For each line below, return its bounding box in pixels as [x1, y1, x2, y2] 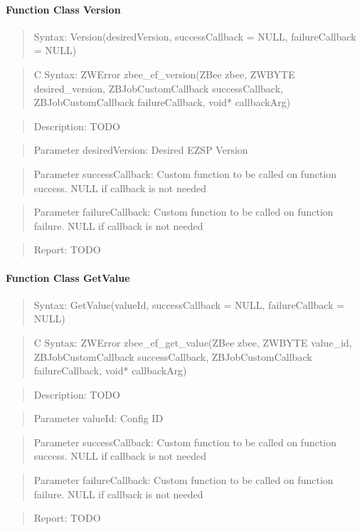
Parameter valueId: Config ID [33, 411, 164, 426]
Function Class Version [6, 1, 121, 16]
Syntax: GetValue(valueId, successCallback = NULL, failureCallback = [33, 297, 345, 312]
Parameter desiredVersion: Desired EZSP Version [33, 142, 248, 157]
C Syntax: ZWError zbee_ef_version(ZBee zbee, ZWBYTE [33, 66, 295, 81]
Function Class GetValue [6, 270, 130, 285]
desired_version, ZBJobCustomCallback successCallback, [33, 80, 283, 95]
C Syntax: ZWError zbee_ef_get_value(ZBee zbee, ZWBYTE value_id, [33, 335, 352, 349]
